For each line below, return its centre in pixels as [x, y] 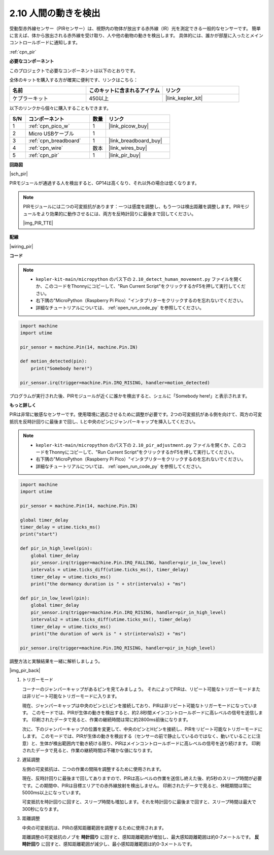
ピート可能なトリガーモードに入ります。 [77, 696]
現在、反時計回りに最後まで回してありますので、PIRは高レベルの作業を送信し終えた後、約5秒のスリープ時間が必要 [142, 778]
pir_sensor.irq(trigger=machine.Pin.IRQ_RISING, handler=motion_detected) [115, 383]
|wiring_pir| [21, 246]
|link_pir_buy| [124, 155]
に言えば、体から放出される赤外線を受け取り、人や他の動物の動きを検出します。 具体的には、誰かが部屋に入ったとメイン [136, 35]
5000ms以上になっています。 [53, 793]
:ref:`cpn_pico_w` [49, 126]
